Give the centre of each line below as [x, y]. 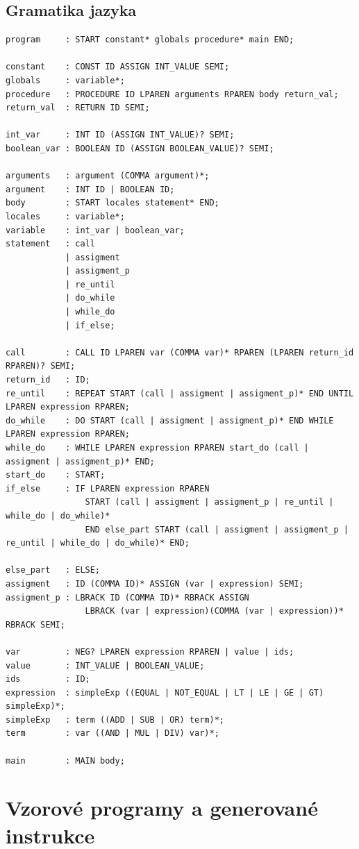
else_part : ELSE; [53, 570]
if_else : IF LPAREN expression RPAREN [108, 488]
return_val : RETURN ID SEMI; [78, 108]
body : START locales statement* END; [112, 203]
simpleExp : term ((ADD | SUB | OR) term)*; [115, 720]
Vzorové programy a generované [162, 808]
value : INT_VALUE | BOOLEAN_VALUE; [105, 665]
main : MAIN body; [65, 760]
